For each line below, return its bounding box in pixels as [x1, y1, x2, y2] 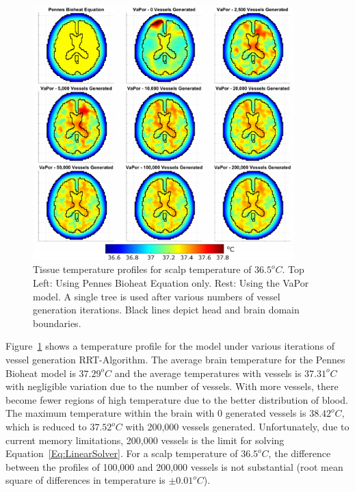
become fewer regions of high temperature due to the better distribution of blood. [5, 392, 348, 406]
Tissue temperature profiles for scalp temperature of [33, 262, 252, 276]
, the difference [268, 446, 331, 461]
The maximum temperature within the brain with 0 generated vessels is [5, 406, 306, 420]
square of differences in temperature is [5, 473, 166, 487]
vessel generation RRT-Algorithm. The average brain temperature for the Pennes [5, 352, 345, 367]
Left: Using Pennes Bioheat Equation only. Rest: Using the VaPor [33, 276, 309, 290]
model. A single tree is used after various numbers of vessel [33, 289, 280, 303]
